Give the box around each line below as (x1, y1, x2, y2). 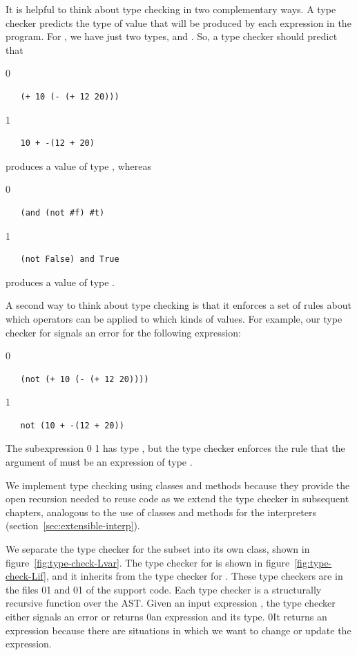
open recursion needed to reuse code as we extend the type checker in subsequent (6, 491, 349, 506)
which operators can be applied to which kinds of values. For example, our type (6, 311, 342, 325)
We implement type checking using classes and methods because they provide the (6, 477, 350, 492)
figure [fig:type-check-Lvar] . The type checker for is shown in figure (6, 555, 290, 569)
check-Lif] (6, 569, 46, 583)
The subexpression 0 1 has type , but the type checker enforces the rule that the (6, 441, 345, 455)
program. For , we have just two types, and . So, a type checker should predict (6, 29, 338, 44)
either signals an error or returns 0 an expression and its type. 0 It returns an (6, 609, 327, 623)
